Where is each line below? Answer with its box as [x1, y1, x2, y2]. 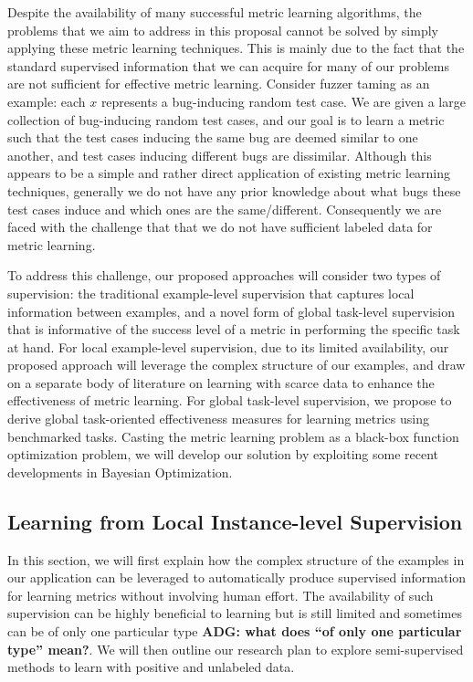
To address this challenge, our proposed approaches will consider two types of [7, 266, 441, 285]
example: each [7, 91, 86, 110]
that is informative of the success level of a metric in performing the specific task [7, 320, 460, 339]
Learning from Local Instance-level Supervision [7, 507, 463, 535]
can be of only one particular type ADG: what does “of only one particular [7, 622, 462, 641]
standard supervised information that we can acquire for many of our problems [7, 56, 450, 75]
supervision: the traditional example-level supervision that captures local [7, 283, 415, 302]
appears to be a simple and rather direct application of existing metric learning [7, 163, 451, 183]
